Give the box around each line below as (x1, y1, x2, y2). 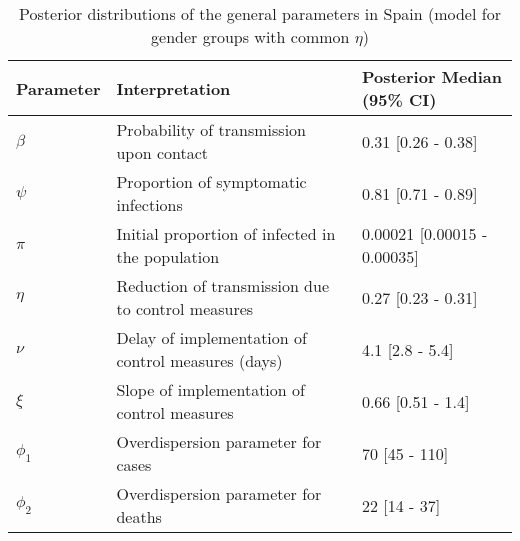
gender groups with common (151, 25, 350, 48)
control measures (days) (116, 349, 283, 372)
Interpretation (116, 76, 231, 100)
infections (116, 193, 183, 216)
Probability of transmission (116, 118, 306, 141)
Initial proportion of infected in (116, 222, 336, 245)
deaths (116, 505, 162, 528)
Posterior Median (361, 65, 502, 88)
